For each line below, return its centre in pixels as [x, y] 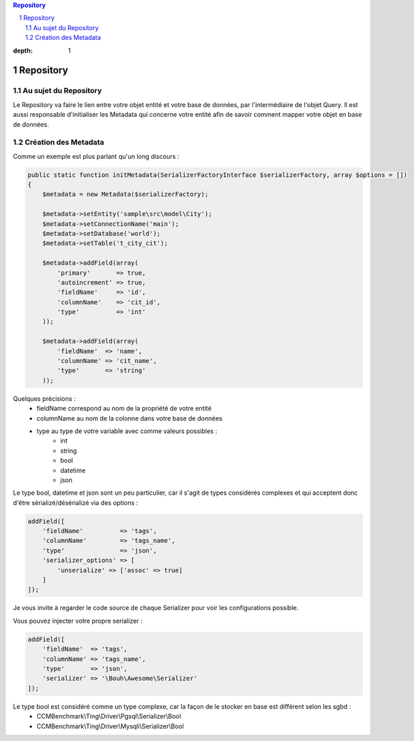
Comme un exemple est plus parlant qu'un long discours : [96, 156]
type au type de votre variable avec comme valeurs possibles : [127, 431]
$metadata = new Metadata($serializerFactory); [126, 195]
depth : [23, 50]
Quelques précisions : [44, 398]
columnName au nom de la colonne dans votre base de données [130, 418]
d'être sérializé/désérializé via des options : [76, 502]
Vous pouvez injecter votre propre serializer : [78, 621]
